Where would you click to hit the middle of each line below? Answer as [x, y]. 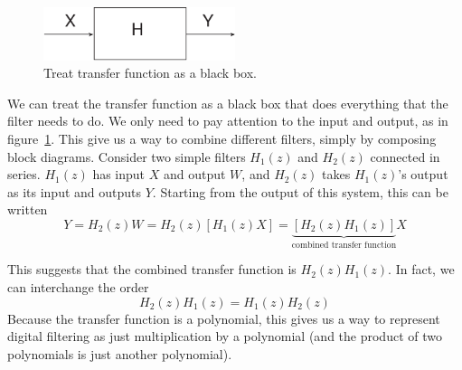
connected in [405, 156]
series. [24, 174]
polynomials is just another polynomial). [120, 353]
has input [119, 174]
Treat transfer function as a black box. [150, 73]
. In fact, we [421, 269]
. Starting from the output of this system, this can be [300, 191]
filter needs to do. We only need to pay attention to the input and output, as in [228, 121]
